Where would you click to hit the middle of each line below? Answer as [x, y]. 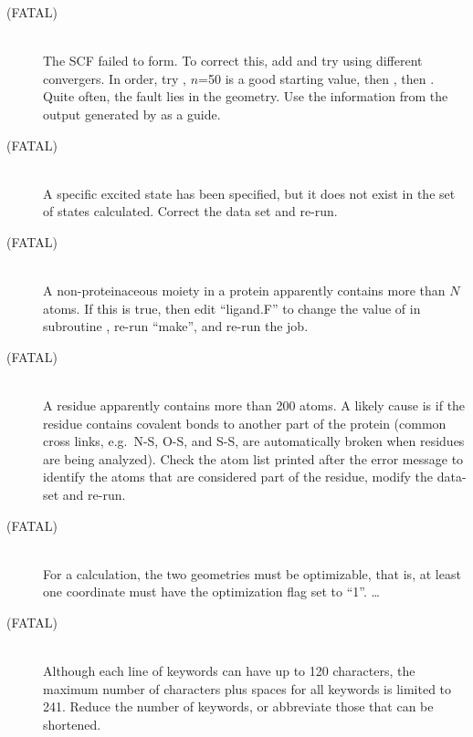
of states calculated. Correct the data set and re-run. [190, 211]
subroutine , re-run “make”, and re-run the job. [176, 326]
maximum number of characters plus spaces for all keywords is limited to [247, 688]
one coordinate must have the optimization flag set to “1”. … [211, 592]
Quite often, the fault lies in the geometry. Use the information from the [246, 96]
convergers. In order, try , [115, 78]
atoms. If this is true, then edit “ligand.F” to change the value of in [232, 308]
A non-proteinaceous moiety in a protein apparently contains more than [244, 291]
